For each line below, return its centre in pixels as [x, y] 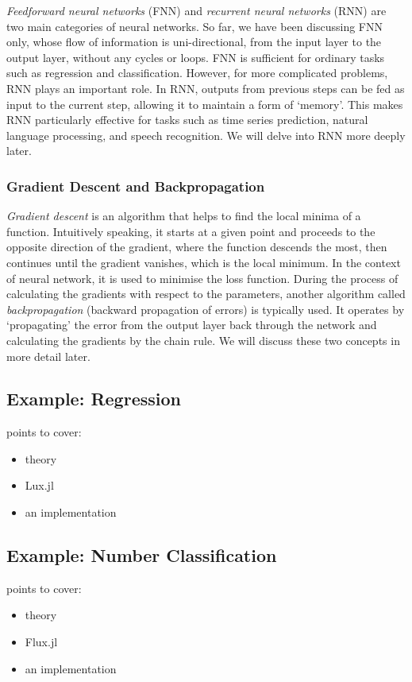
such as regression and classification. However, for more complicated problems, [197, 73]
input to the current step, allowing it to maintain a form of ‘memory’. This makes [205, 104]
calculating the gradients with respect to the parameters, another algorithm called [206, 294]
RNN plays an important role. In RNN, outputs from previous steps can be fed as [206, 88]
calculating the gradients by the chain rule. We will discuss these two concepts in [203, 340]
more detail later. [48, 356]
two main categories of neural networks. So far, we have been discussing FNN [194, 26]
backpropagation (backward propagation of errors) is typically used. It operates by [206, 309]
